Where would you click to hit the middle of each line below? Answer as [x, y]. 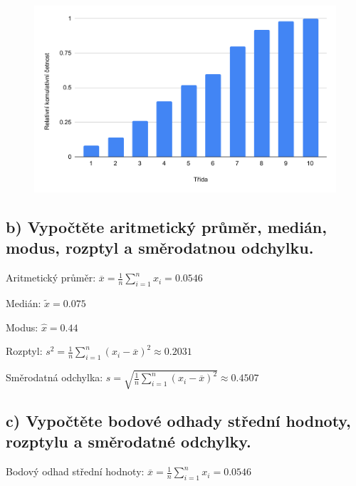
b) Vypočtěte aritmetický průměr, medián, [166, 227]
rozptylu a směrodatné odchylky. [129, 441]
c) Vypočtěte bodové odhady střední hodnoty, [178, 420]
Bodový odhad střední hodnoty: [75, 471]
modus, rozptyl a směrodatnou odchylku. [160, 248]
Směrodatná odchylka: [54, 377]
